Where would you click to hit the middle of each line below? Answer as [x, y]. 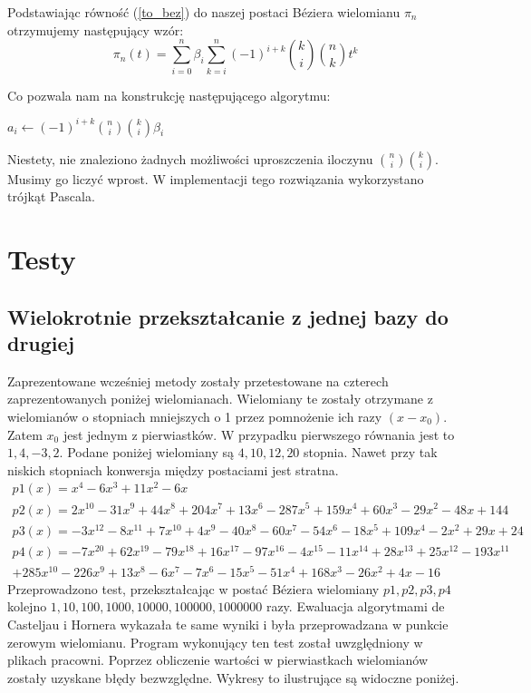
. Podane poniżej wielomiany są [146, 452]
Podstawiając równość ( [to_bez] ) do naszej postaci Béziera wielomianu [204, 12]
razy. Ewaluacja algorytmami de [355, 606]
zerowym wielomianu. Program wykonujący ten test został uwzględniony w [215, 642]
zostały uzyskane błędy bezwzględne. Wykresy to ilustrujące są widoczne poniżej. [233, 677]
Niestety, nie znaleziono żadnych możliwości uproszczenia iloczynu [190, 158]
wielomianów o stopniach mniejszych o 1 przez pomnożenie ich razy [195, 416]
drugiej [41, 342]
